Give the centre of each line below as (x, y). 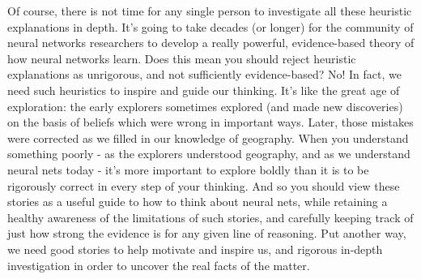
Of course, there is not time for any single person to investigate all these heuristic (210, 11)
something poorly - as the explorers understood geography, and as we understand (209, 154)
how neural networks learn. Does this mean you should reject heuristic (182, 58)
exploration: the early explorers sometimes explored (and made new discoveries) (205, 106)
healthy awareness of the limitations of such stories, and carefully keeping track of (210, 217)
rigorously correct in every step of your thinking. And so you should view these (204, 185)
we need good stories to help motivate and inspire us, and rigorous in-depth (195, 249)
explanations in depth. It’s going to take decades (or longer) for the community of (210, 26)
